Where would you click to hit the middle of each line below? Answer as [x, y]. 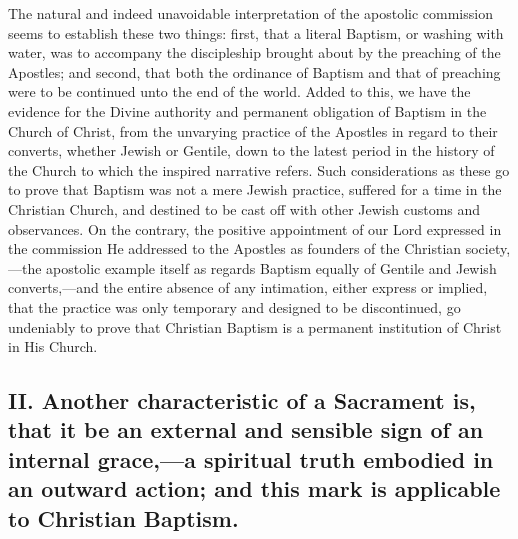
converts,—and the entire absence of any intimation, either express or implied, [248, 287]
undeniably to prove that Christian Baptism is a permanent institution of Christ [255, 326]
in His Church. [53, 346]
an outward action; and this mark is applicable [254, 488]
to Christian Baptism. [123, 517]
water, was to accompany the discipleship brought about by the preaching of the [254, 52]
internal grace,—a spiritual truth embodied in [251, 458]
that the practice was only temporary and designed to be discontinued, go [234, 306]
